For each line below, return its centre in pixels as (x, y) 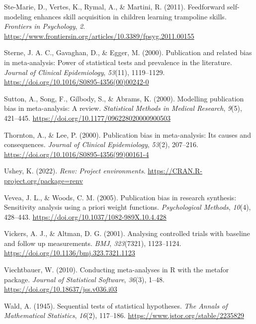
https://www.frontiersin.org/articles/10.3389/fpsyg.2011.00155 (99, 36)
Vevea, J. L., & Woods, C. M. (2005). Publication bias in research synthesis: (120, 197)
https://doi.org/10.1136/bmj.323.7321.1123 (70, 253)
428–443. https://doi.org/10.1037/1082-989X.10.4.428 (85, 216)
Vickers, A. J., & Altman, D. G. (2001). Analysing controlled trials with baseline (127, 233)
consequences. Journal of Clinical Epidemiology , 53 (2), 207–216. (101, 144)
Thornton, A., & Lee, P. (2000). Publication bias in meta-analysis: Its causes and (128, 134)
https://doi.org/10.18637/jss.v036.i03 (61, 289)
